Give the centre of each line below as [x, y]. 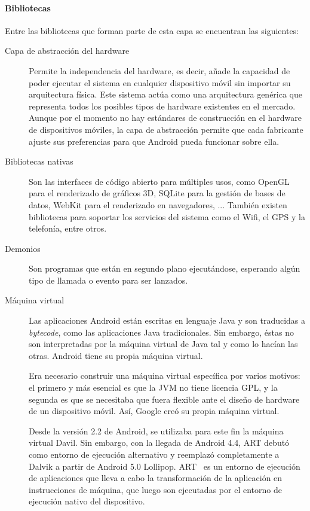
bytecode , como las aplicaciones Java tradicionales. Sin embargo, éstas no [161, 332]
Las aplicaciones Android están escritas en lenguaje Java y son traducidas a [167, 320]
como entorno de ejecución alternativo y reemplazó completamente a [154, 454]
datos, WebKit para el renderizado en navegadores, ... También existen [158, 204]
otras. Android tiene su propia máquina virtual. [116, 355]
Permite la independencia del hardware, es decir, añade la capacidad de [159, 70]
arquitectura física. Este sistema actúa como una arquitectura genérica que [166, 94]
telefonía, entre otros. [68, 228]
